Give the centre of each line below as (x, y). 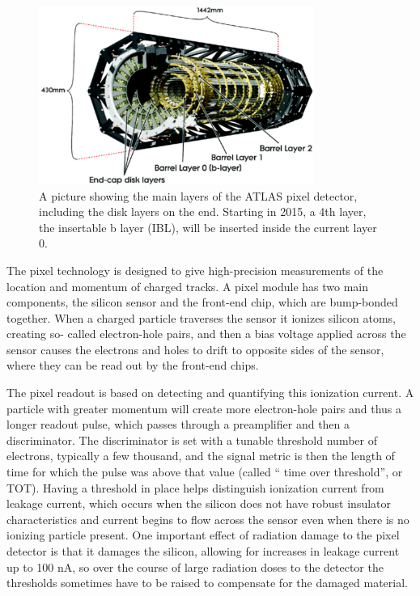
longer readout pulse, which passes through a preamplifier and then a (178, 424)
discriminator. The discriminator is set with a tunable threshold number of (192, 440)
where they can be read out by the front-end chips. (133, 365)
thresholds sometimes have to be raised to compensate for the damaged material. (208, 583)
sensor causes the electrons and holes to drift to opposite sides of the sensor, (195, 349)
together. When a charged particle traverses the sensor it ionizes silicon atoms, (201, 317)
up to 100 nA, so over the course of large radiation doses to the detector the (195, 566)
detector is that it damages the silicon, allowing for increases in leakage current (203, 551)
